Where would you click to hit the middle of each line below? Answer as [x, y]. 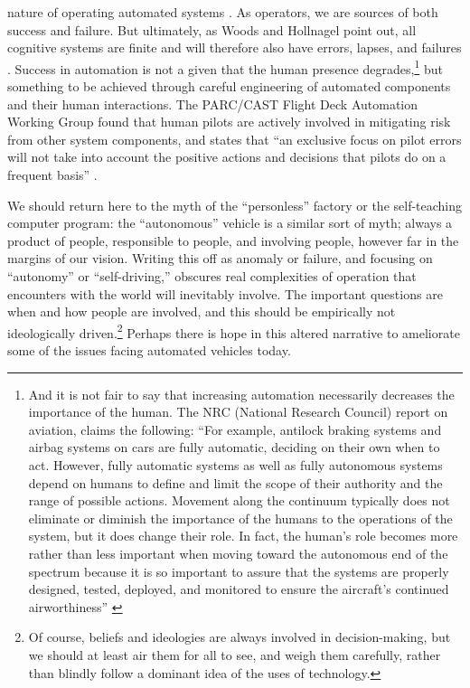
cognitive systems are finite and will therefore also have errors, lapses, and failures [235, 47]
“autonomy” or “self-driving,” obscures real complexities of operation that [212, 275]
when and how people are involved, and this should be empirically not [202, 311]
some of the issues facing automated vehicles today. [149, 350]
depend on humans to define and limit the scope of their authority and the [235, 482]
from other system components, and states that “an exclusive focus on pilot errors [235, 139]
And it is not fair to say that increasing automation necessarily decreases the [241, 394]
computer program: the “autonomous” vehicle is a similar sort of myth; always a [230, 223]
